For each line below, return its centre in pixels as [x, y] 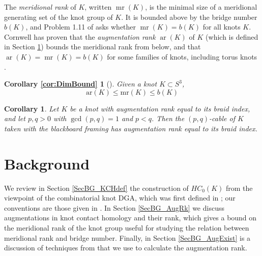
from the [239, 188]
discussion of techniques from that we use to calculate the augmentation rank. [126, 248]
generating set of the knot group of [59, 17]
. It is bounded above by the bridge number [189, 17]
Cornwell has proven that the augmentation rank [80, 36]
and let [15, 118]
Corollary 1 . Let [32, 108]
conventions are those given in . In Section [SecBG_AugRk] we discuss [114, 207]
